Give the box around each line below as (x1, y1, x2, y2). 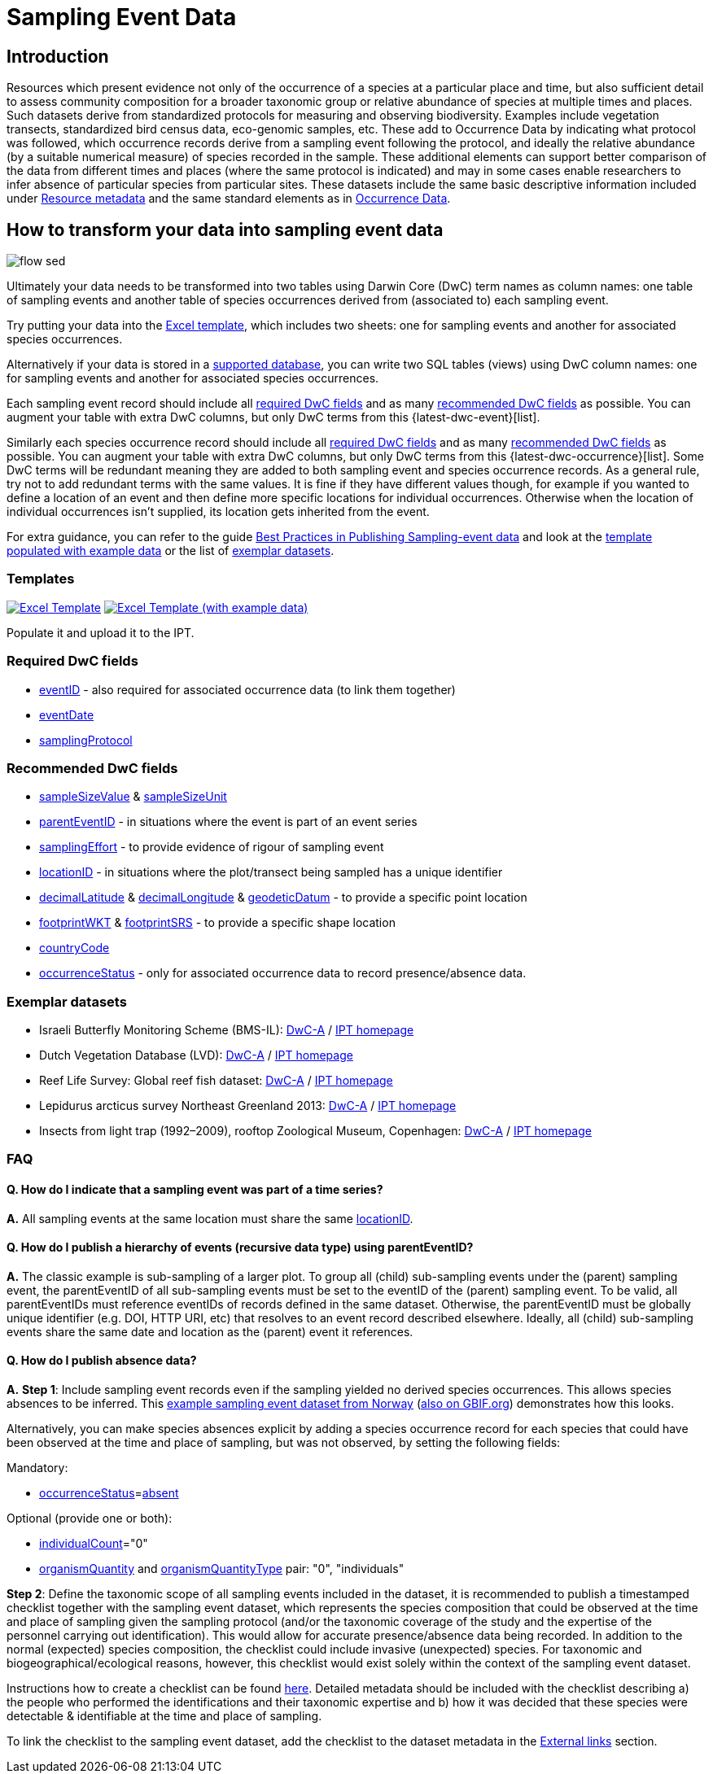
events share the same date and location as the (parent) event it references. (7, 1324, 413, 1339)
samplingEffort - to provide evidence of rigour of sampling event (39, 840, 384, 854)
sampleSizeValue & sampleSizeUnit (39, 789, 227, 804)
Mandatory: (7, 1461, 68, 1475)
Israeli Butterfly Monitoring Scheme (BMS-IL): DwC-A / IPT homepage (39, 1023, 414, 1038)
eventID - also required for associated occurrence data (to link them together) (39, 682, 456, 697)
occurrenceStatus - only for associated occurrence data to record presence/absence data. (39, 966, 527, 981)
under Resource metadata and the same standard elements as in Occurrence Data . (7, 191, 451, 206)
